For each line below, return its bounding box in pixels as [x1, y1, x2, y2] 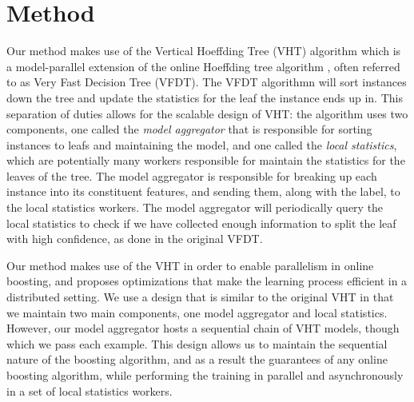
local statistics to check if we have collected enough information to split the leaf [6, 214, 396, 231]
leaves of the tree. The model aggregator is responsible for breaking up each [6, 167, 377, 184]
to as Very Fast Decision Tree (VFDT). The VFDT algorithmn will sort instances [6, 74, 407, 90]
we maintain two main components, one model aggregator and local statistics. [6, 304, 388, 320]
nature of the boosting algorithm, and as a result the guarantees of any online [6, 351, 388, 368]
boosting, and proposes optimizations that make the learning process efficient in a [6, 273, 408, 289]
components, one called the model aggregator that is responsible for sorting [6, 121, 372, 137]
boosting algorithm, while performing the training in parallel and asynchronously [6, 367, 404, 383]
